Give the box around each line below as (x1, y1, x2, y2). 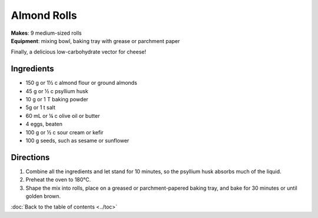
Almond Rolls (11, 9, 78, 22)
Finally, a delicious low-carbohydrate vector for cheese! (11, 48, 147, 55)
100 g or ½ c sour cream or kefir (25, 128, 104, 136)
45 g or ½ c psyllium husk (25, 87, 88, 94)
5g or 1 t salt (25, 104, 56, 111)
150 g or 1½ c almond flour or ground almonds (25, 80, 138, 87)
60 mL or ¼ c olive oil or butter (25, 112, 100, 119)
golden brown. (25, 193, 61, 200)
